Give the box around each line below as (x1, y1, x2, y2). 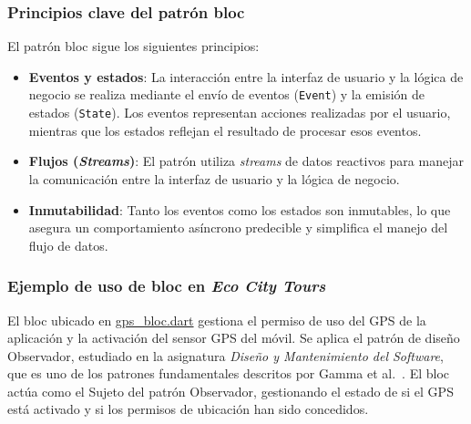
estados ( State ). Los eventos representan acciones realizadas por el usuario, (28, 103, 451, 122)
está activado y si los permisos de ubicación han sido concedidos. (7, 399, 369, 419)
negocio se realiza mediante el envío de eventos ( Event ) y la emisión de (28, 85, 425, 104)
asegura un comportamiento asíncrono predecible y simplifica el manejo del (28, 218, 448, 237)
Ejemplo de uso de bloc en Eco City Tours (7, 274, 326, 297)
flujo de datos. (28, 235, 108, 254)
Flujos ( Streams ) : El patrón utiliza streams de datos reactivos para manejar (28, 151, 464, 171)
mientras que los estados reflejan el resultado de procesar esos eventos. (28, 120, 422, 140)
